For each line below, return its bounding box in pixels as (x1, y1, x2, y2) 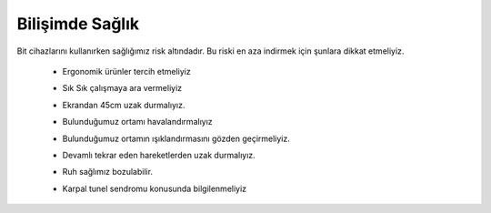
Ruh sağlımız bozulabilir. (62, 167, 154, 177)
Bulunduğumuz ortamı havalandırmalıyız (62, 117, 213, 127)
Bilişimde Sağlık (16, 14, 140, 34)
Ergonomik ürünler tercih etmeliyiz (62, 66, 191, 76)
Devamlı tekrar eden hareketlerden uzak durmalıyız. (62, 149, 256, 160)
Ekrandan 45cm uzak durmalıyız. (62, 99, 185, 110)
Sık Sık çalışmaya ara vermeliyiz (62, 83, 183, 94)
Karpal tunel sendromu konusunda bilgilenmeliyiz (62, 183, 247, 194)
